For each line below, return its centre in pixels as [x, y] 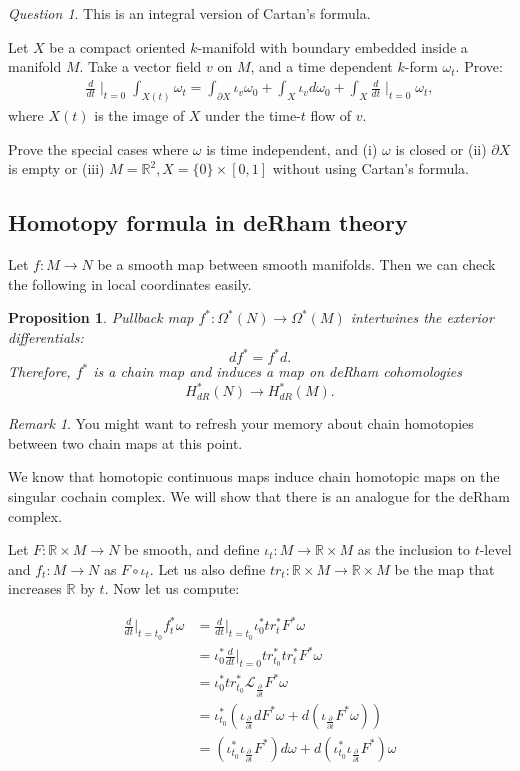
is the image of [139, 115]
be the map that [444, 568]
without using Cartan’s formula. [370, 168]
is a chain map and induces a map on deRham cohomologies [277, 371]
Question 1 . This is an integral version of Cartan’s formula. [189, 13]
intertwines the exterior [422, 317]
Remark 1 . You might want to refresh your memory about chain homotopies [241, 423]
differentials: [46, 336]
